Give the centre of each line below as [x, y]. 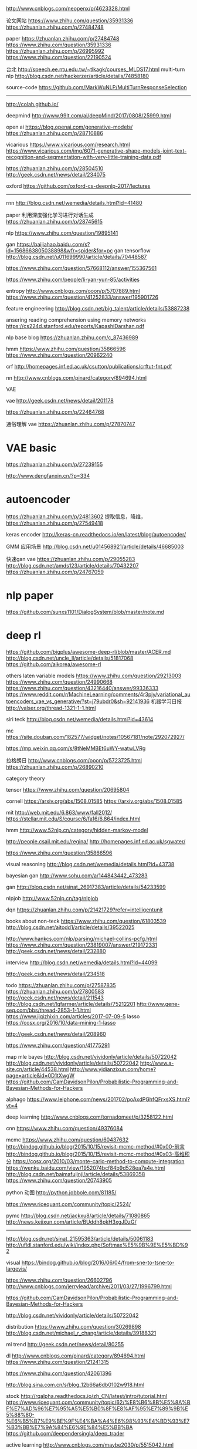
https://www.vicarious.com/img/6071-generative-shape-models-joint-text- [96, 151]
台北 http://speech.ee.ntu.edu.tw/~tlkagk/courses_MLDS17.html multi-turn [96, 69]
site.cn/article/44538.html [38, 1069]
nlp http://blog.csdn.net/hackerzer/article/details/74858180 [78, 76]
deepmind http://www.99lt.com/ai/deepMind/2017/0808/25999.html [89, 116]
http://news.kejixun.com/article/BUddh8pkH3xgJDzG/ [71, 1222]
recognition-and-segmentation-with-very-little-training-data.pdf [84, 157]
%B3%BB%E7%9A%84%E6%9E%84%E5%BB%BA [69, 1427]
